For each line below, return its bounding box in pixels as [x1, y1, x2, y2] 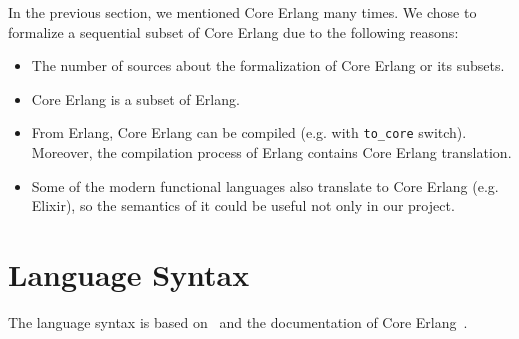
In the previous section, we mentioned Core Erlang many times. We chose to [8, 2, 477, 22]
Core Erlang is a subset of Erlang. [31, 88, 240, 109]
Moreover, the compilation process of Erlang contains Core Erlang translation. [31, 142, 512, 163]
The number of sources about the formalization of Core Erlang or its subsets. [31, 55, 505, 76]
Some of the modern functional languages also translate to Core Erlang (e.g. [31, 175, 499, 196]
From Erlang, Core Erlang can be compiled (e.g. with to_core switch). [31, 122, 467, 143]
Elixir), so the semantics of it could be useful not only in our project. [31, 195, 455, 216]
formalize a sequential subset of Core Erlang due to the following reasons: [8, 21, 459, 42]
